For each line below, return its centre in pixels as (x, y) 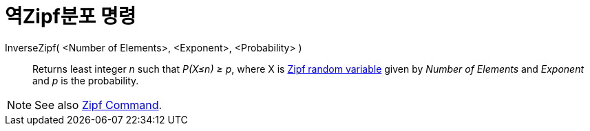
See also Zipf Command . (98, 105)
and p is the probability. (86, 80)
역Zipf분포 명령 (71, 16)
